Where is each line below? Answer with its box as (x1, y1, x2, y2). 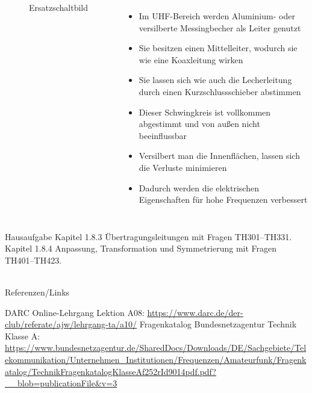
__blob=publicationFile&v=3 (5, 377, 117, 389)
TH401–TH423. (5, 253, 62, 266)
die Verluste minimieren (139, 161, 227, 173)
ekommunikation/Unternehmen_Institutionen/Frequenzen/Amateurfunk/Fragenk (5, 353, 307, 366)
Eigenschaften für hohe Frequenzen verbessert (139, 193, 308, 206)
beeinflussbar (139, 129, 187, 141)
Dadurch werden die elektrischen (139, 181, 259, 194)
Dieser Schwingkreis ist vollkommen (139, 105, 271, 118)
